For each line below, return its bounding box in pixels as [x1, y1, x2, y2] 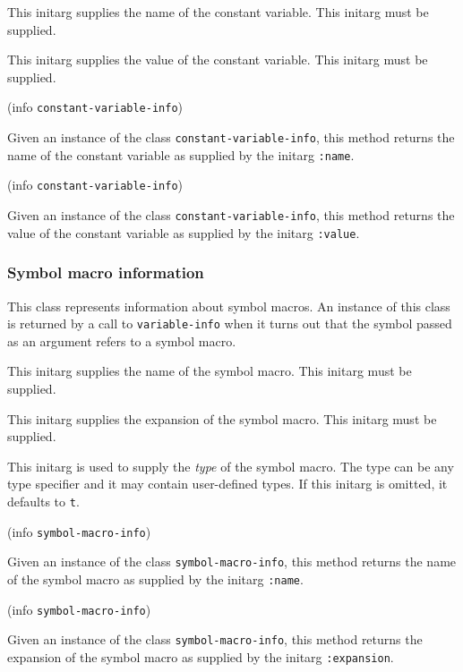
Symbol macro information [7, 261, 204, 284]
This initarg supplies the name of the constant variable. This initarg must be [7, 3, 429, 21]
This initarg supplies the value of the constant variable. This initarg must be [7, 50, 428, 69]
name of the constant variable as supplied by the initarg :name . [7, 145, 355, 164]
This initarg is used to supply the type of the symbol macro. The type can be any [7, 456, 454, 475]
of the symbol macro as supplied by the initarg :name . [7, 569, 304, 588]
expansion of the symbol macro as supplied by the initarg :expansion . [7, 647, 394, 666]
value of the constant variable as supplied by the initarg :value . [7, 223, 360, 242]
